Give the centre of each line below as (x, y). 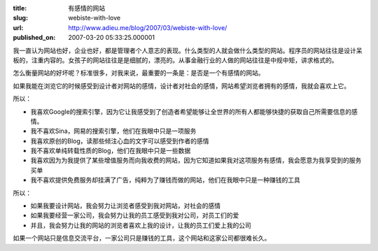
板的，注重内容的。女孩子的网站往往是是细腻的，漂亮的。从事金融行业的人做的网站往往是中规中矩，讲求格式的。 (175, 60)
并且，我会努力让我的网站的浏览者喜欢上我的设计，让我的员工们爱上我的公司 (141, 225)
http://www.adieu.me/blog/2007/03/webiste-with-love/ (148, 27)
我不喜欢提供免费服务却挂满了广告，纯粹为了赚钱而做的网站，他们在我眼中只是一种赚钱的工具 (165, 180)
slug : (20, 18)
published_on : (34, 38)
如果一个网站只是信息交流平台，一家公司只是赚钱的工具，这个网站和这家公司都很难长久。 (142, 238)
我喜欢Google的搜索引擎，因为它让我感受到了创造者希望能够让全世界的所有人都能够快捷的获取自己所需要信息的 (191, 111)
